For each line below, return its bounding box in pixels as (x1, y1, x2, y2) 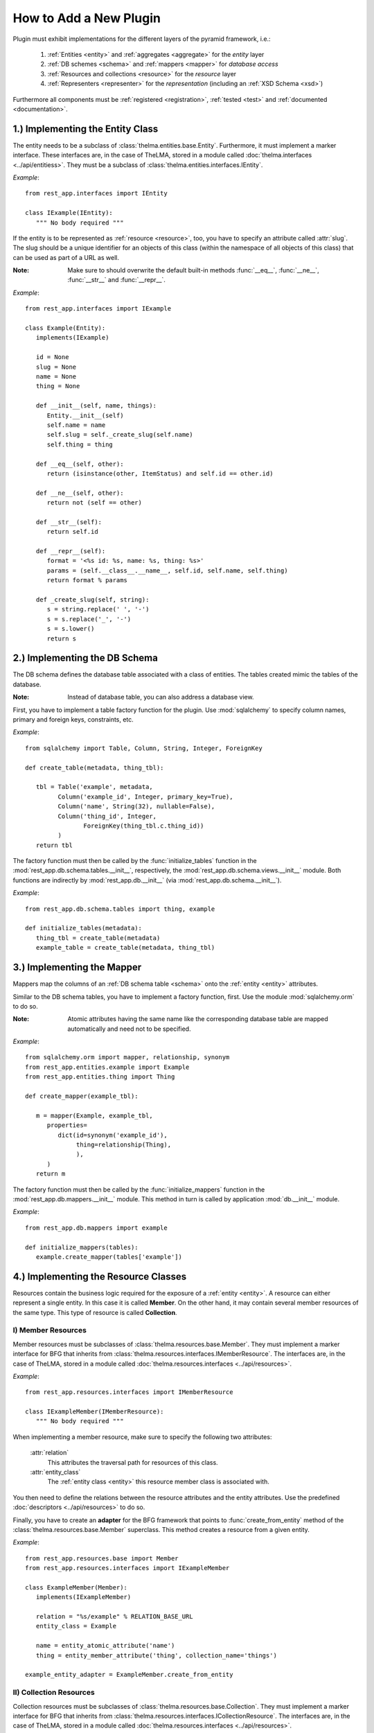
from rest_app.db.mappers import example (25, 1223, 168, 1232)
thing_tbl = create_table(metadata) (35, 934, 161, 942)
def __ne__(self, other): (35, 489, 124, 497)
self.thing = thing (46, 440, 114, 449)
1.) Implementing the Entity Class (12, 123, 159, 134)
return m (35, 1170, 66, 1178)
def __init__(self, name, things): (35, 402, 157, 410)
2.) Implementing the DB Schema (12, 652, 159, 664)
